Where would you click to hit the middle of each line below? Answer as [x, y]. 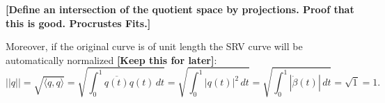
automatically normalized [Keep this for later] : [111, 60]
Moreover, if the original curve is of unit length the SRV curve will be [154, 46]
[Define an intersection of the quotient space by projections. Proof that [180, 9]
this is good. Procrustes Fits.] [78, 23]
